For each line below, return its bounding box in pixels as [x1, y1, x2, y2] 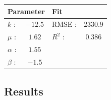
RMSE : [51, 19, 77, 29]
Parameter [8, 6, 45, 16]
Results [4, 83, 43, 99]
